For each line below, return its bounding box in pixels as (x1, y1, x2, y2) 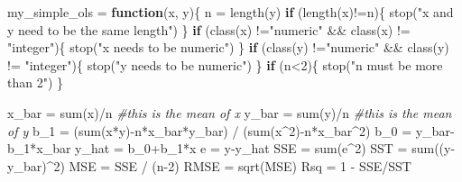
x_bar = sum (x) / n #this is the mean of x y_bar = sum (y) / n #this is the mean (7, 103, 452, 122)
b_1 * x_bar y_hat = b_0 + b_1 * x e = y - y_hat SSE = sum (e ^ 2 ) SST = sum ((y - (7, 139, 456, 158)
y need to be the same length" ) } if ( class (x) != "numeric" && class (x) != (7, 20, 411, 39)
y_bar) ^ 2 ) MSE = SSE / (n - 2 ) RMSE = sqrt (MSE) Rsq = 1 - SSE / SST (7, 156, 411, 175)
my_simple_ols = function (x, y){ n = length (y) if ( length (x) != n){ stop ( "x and (7, 3, 454, 21)
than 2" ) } (7, 73, 64, 92)
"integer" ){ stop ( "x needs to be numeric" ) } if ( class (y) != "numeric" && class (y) (7, 38, 449, 57)
